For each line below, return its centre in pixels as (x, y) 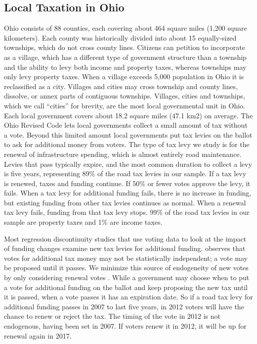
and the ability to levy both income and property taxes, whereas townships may (125, 67)
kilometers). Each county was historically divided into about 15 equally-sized (120, 37)
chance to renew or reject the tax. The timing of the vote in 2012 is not (112, 316)
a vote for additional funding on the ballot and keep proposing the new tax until (126, 287)
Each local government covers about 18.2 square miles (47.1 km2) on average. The (128, 115)
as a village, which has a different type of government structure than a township (125, 57)
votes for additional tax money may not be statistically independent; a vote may (126, 258)
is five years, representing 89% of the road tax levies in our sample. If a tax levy (125, 173)
